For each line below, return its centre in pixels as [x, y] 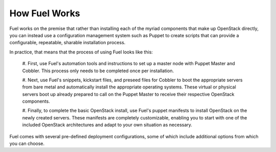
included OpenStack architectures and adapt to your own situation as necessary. [107, 125]
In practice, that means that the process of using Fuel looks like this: [81, 52]
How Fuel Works [45, 13]
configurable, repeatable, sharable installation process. [67, 43]
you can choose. [27, 144]
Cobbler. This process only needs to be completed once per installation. [98, 71]
